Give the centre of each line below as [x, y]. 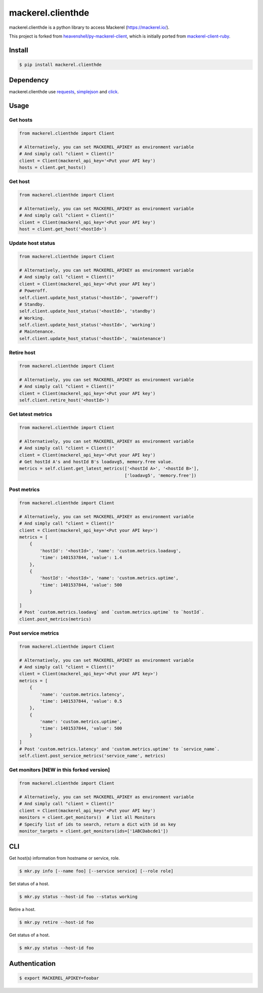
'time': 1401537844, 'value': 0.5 [81, 701]
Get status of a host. [29, 935]
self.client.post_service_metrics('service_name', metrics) [93, 756]
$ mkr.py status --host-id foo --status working [78, 897]
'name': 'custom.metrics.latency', [82, 694]
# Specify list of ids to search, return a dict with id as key [98, 824]
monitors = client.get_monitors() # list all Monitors [87, 818]
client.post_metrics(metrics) [55, 619]
